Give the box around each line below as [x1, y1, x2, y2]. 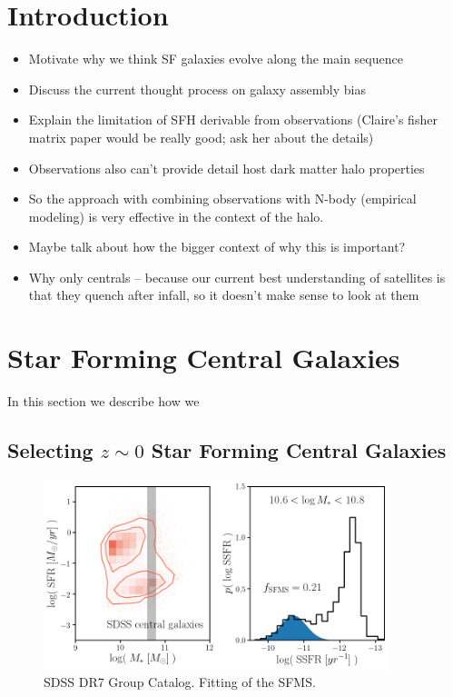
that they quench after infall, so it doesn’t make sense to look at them [28, 285, 419, 304]
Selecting [7, 436, 94, 464]
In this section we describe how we [7, 392, 200, 411]
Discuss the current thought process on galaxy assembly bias [28, 79, 366, 98]
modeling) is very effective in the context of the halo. [28, 206, 324, 225]
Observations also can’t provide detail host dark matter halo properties [28, 158, 425, 177]
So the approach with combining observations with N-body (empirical [28, 189, 417, 208]
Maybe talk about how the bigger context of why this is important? [28, 237, 406, 256]
